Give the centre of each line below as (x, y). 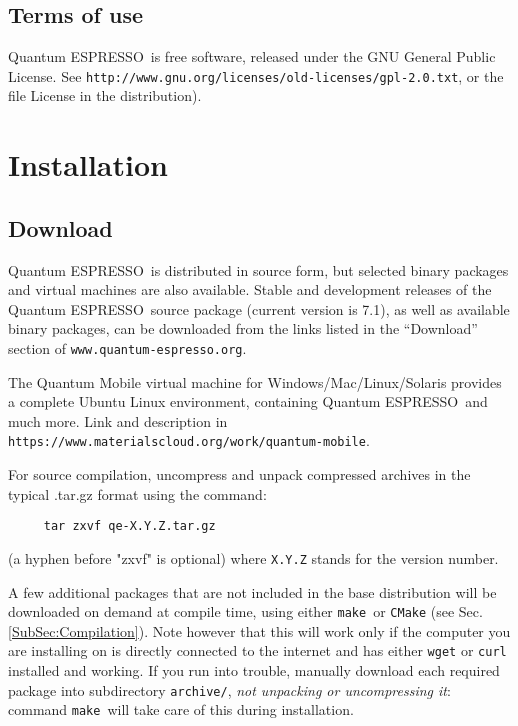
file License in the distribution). (105, 95)
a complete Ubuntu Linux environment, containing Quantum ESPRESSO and (248, 401)
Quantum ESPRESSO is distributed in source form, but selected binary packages (258, 269)
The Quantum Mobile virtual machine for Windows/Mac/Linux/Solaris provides (255, 381)
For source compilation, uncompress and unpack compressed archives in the (239, 474)
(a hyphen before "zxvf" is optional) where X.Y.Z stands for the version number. (253, 557)
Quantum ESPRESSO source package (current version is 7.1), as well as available (259, 308)
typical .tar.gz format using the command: (137, 493)
